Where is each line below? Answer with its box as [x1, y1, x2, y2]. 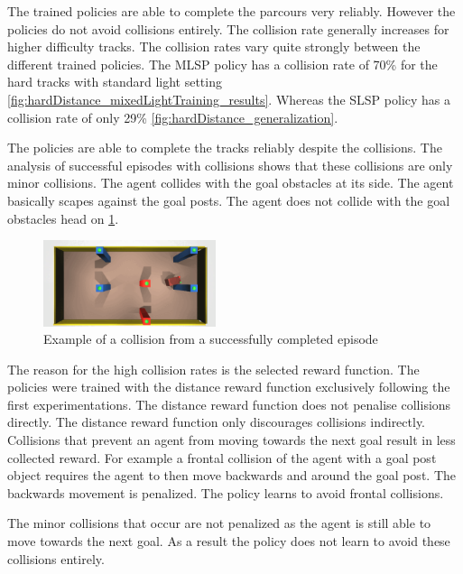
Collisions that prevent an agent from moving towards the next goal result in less [7, 430, 456, 449]
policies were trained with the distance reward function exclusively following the [7, 377, 450, 396]
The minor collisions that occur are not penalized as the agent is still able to [7, 514, 431, 532]
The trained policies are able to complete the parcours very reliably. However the [7, 2, 456, 20]
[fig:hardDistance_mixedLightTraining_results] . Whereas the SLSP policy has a [7, 89, 451, 108]
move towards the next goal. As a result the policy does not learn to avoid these [7, 532, 450, 551]
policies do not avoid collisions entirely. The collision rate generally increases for [7, 19, 449, 38]
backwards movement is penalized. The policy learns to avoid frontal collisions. [7, 483, 444, 502]
